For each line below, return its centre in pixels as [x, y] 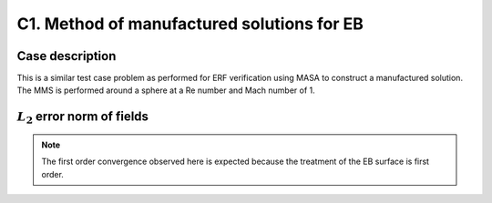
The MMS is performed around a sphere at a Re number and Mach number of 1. [166, 90]
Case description [67, 56]
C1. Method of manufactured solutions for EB [190, 24]
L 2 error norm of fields [83, 118]
